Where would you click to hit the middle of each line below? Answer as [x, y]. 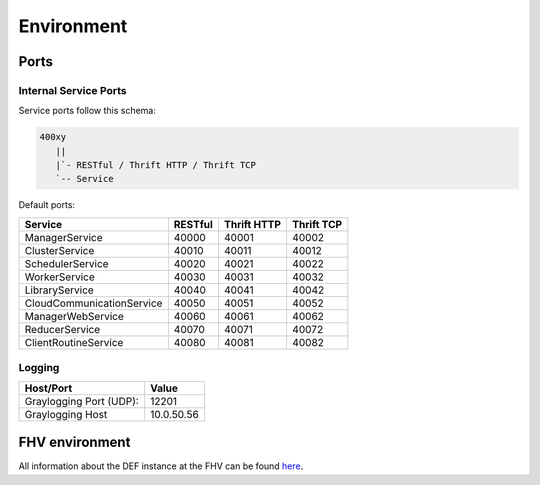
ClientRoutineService [74, 342]
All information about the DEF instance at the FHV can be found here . [161, 466]
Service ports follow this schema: [87, 111]
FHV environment [74, 442]
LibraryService [59, 290]
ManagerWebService [74, 316]
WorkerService [59, 277]
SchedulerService [66, 263]
